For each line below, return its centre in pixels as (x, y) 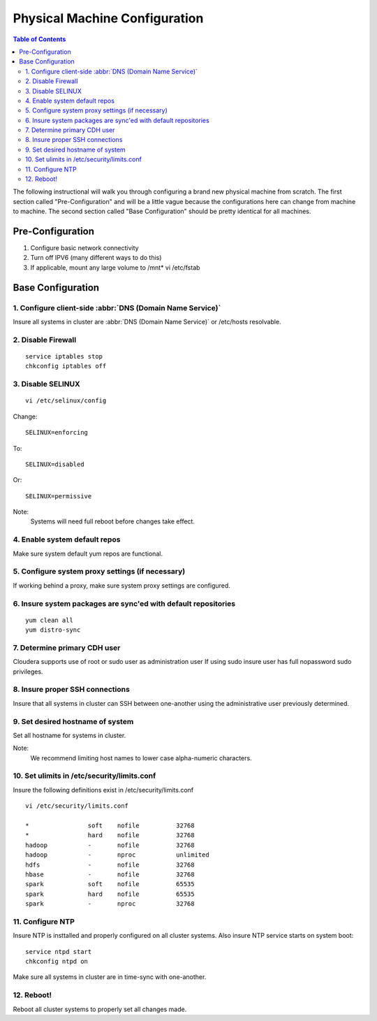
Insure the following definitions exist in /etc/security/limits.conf (103, 790)
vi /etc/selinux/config (66, 401)
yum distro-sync (53, 630)
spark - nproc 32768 (110, 904)
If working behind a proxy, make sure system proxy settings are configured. (121, 585)
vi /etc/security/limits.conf (77, 806)
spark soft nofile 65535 (110, 884)
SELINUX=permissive (59, 496)
